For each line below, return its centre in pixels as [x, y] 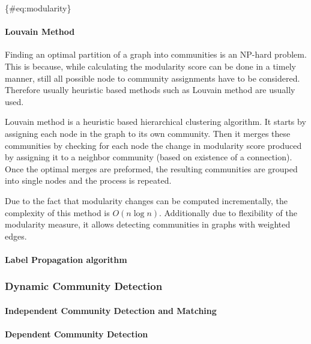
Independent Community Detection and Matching [111, 310]
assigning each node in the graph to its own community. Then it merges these [148, 133]
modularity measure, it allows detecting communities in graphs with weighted [148, 224]
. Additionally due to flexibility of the [228, 212]
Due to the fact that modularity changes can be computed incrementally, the [146, 200]
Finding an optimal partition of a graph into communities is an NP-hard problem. [156, 54]
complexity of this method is [57, 212]
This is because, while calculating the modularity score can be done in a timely [150, 66]
